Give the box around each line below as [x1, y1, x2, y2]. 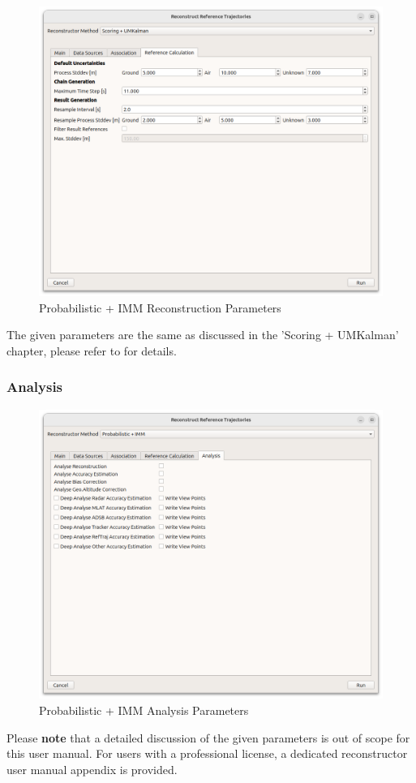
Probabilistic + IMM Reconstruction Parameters [39, 299, 281, 316]
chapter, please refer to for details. [6, 342, 177, 359]
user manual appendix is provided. [6, 760, 178, 777]
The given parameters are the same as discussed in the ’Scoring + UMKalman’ [6, 326, 399, 343]
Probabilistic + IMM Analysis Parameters [39, 702, 249, 719]
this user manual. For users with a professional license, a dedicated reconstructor [6, 745, 408, 762]
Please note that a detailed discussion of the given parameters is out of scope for [6, 729, 410, 746]
